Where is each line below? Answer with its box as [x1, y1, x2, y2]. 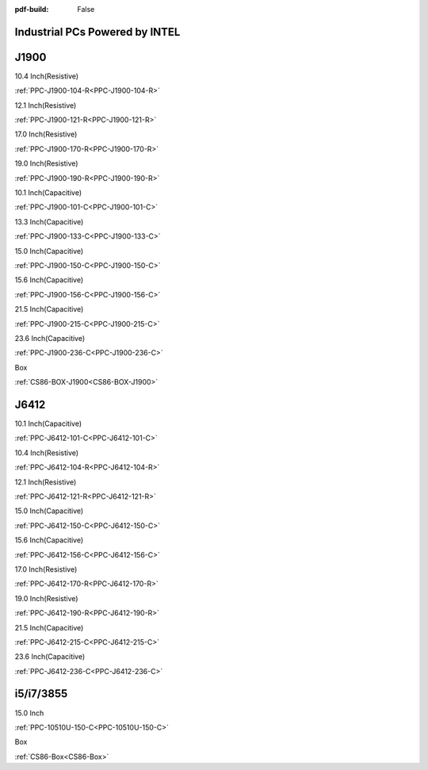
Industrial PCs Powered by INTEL [14, 25, 181, 39]
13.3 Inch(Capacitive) [14, 216, 84, 226]
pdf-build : [14, 5, 49, 13]
